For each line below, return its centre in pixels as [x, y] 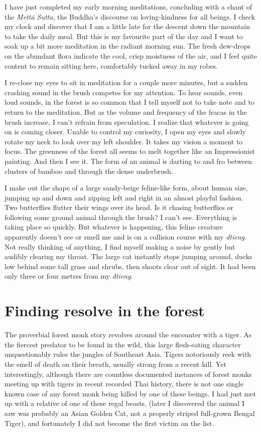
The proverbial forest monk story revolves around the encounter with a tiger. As [128, 335]
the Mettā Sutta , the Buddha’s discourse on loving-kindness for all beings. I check [130, 16]
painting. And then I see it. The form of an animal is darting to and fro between [128, 161]
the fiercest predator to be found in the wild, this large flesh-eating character [123, 344]
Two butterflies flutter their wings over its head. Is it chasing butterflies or [119, 207]
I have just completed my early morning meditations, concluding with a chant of [128, 7]
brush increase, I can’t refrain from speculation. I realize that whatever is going [127, 122]
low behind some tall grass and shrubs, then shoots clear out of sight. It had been [130, 266]
